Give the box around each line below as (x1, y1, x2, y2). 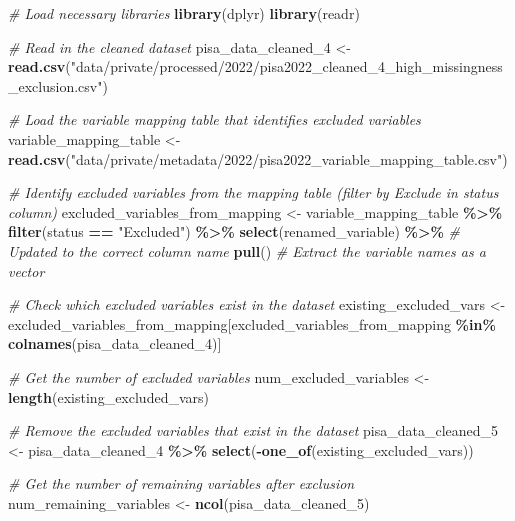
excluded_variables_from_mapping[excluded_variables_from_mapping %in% (8, 313, 496, 334)
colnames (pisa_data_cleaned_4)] (8, 333, 222, 354)
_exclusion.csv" (8, 75, 103, 96)
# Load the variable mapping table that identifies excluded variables (8, 109, 421, 130)
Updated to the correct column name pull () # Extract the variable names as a (8, 240, 486, 261)
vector (8, 260, 45, 281)
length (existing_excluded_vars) (8, 386, 209, 407)
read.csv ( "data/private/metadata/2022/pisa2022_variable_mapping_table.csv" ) (8, 148, 508, 169)
